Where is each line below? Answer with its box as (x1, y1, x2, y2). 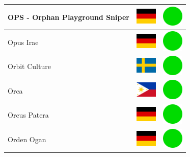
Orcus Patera (8, 109, 49, 120)
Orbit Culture (8, 61, 51, 72)
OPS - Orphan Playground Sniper (8, 11, 129, 22)
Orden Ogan (8, 134, 46, 145)
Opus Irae (8, 36, 39, 47)
